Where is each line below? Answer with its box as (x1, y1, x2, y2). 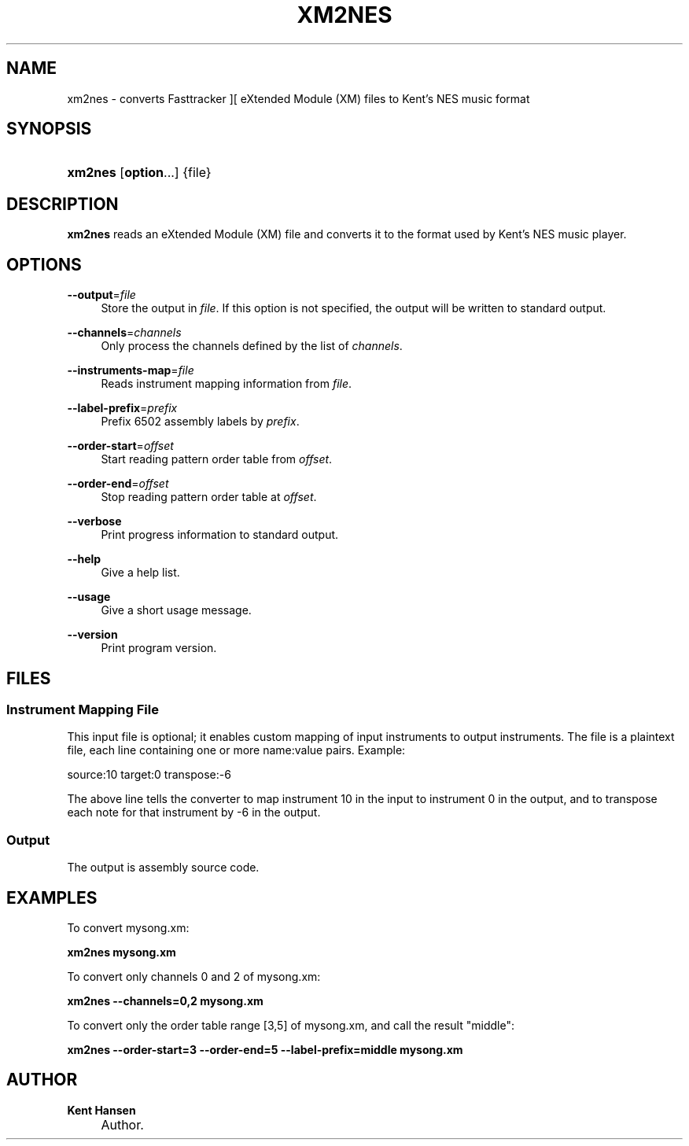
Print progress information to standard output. (101, 528, 339, 542)
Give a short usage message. (101, 603, 252, 617)
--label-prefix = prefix (67, 401, 178, 415)
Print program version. (101, 641, 217, 655)
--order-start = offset (67, 439, 174, 453)
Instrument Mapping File (6, 701, 159, 717)
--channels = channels (67, 326, 182, 340)
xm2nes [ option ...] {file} (67, 164, 212, 181)
